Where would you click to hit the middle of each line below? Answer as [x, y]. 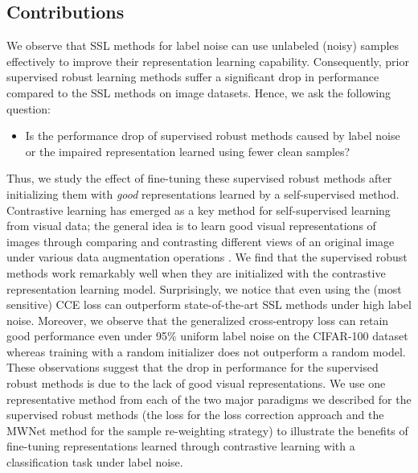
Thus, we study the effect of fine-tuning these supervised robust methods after [199, 178]
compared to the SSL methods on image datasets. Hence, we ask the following [199, 92]
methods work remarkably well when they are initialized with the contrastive [196, 272]
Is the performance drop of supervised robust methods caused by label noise [213, 136]
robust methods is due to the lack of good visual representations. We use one [196, 383]
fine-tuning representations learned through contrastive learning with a [181, 446]
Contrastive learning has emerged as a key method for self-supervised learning [199, 210]
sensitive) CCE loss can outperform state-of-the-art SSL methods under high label [209, 304]
